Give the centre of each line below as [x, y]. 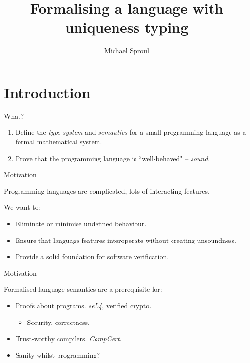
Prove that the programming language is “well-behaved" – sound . [113, 158]
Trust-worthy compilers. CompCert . [68, 338]
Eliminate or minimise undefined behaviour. [81, 223]
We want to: [22, 207]
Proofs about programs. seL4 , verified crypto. [83, 305]
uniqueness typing [127, 27]
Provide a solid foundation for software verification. [92, 256]
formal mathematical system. [59, 142]
